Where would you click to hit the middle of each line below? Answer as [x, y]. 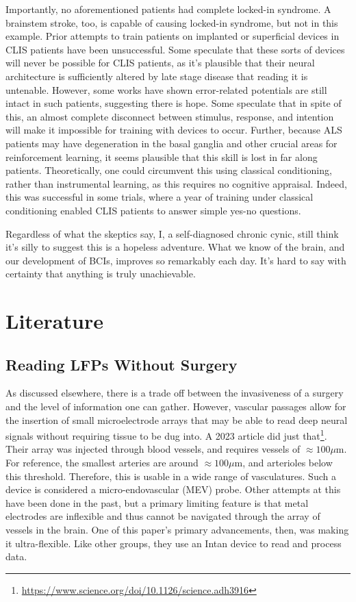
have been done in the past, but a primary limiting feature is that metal [157, 502]
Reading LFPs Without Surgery [122, 364]
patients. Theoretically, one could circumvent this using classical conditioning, [169, 170]
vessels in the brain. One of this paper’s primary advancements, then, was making [177, 530]
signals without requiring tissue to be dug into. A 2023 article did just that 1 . [166, 435]
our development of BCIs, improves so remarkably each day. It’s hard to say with [176, 260]
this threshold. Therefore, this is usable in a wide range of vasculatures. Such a [171, 476]
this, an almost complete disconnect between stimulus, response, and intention [170, 116]
